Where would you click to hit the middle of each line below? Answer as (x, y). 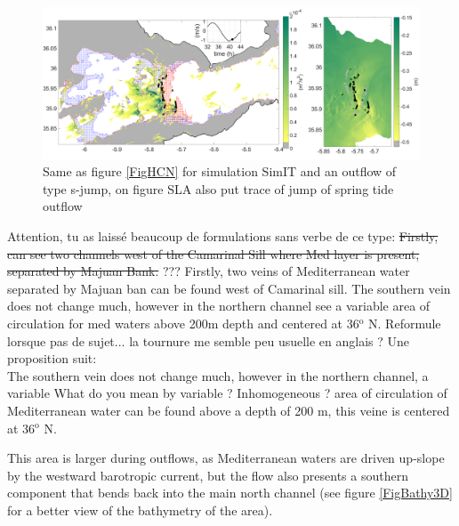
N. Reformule (405, 323)
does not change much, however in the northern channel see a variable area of (219, 306)
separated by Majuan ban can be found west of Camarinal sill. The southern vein (229, 288)
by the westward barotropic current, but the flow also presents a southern (208, 475)
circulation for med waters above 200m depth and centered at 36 (183, 323)
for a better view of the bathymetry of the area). (140, 510)
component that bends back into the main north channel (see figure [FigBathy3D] (230, 493)
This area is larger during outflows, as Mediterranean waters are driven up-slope (226, 458)
